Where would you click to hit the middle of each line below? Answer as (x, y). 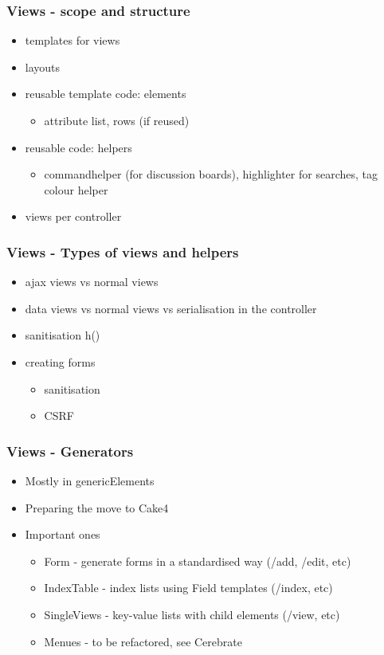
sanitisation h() (63, 335)
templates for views (72, 40)
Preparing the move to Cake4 (97, 507)
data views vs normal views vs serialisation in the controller (171, 308)
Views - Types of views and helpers (123, 251)
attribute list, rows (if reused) (117, 120)
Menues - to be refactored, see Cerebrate (143, 641)
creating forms (60, 361)
